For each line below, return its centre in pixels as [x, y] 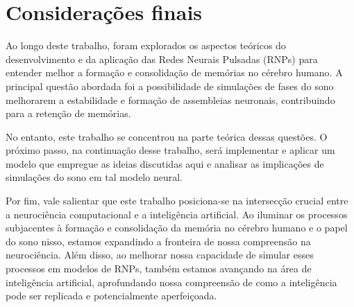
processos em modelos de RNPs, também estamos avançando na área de [159, 269]
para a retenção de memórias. [68, 113]
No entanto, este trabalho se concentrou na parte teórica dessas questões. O [167, 136]
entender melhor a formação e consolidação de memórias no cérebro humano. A [174, 72]
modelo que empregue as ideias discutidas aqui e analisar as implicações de [165, 163]
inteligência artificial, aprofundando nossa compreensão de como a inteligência [171, 282]
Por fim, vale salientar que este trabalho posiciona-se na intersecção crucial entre [177, 201]
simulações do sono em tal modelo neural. [94, 177]
